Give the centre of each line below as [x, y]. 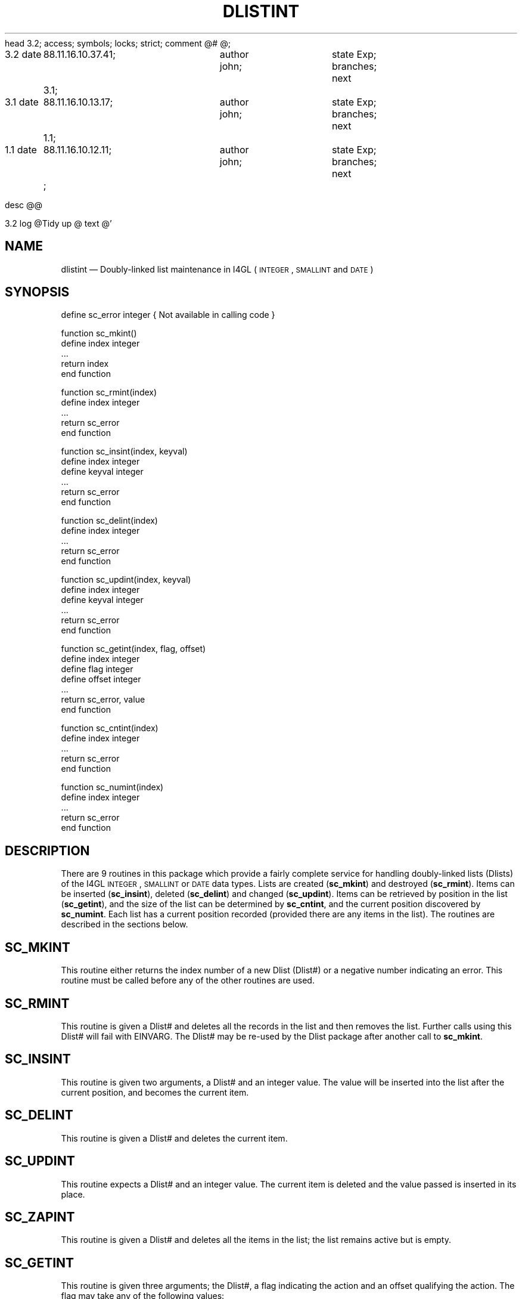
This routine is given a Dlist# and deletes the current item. [174, 1138]
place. [73, 1194]
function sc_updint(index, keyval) [126, 580]
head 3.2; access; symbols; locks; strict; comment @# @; [118, 43]
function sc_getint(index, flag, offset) [133, 649]
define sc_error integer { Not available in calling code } [168, 315]
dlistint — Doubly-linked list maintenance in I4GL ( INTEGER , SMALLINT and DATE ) [217, 269]
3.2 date [23, 54]
